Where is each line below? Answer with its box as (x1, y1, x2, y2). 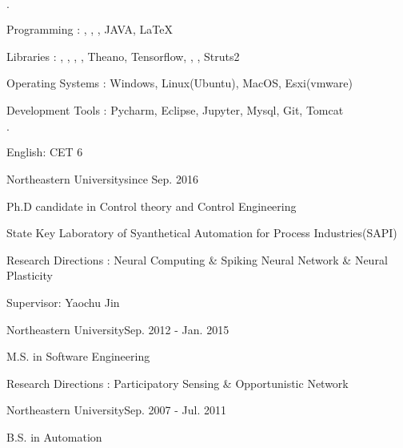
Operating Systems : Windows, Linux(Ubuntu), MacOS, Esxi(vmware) (6, 75, 353, 91)
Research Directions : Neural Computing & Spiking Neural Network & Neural (6, 251, 388, 268)
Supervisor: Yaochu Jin (6, 293, 120, 310)
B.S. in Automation (6, 428, 102, 445)
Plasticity (6, 267, 53, 284)
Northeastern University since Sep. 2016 (6, 170, 198, 187)
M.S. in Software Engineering (6, 348, 150, 365)
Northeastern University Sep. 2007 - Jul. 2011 (6, 402, 227, 418)
